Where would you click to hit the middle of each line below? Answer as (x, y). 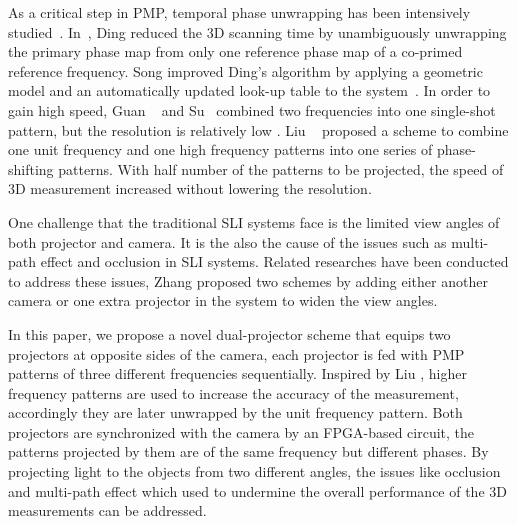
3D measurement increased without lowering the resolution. (190, 188)
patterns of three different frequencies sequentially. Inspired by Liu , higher (237, 373)
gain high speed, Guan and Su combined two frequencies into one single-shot (252, 109)
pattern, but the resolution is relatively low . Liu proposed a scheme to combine (258, 129)
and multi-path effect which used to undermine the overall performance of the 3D (257, 490)
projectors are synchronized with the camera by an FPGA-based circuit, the (241, 431)
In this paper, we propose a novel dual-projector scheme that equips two (229, 333)
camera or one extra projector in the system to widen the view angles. (223, 300)
